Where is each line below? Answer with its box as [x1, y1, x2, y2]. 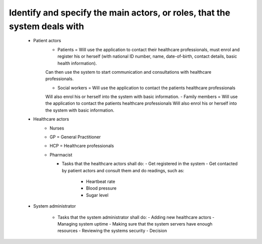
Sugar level [86, 192, 109, 198]
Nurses [49, 125, 65, 131]
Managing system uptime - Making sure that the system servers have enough [57, 221, 213, 227]
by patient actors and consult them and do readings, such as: [62, 167, 184, 173]
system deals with [9, 21, 84, 32]
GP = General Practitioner [49, 134, 101, 140]
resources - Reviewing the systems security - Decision [57, 228, 167, 234]
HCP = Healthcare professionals [49, 143, 114, 149]
